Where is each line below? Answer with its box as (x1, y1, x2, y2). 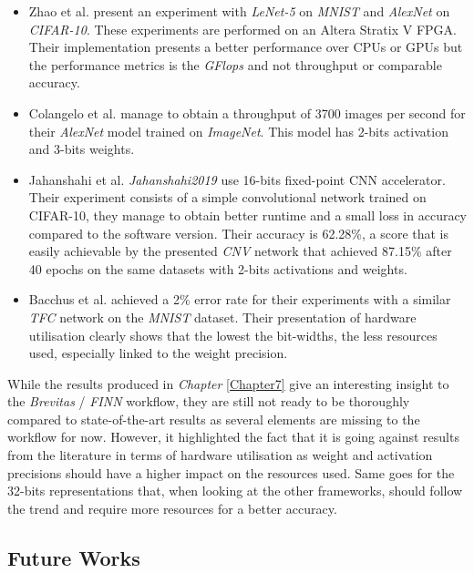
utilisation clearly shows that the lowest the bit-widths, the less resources (28, 325, 438, 344)
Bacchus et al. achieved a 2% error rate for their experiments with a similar (28, 290, 451, 309)
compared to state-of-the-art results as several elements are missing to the (7, 409, 420, 428)
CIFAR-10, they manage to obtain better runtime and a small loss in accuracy (28, 205, 468, 224)
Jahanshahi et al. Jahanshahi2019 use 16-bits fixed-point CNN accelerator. (28, 169, 446, 189)
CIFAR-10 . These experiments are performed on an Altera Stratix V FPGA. (28, 19, 457, 38)
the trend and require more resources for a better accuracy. (7, 498, 337, 517)
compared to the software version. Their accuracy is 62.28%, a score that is (28, 223, 449, 242)
